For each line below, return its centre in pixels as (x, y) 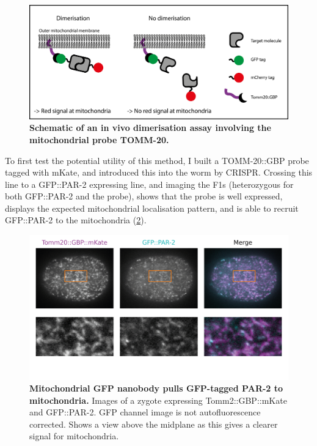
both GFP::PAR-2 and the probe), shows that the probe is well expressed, (144, 196)
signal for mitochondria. (74, 436)
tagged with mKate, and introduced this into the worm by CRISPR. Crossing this (159, 172)
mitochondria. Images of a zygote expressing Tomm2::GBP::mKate (158, 400)
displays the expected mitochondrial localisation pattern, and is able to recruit (152, 208)
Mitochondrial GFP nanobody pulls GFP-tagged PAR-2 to (156, 388)
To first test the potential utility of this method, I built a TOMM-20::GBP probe (157, 160)
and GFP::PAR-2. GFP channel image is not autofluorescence (145, 412)
